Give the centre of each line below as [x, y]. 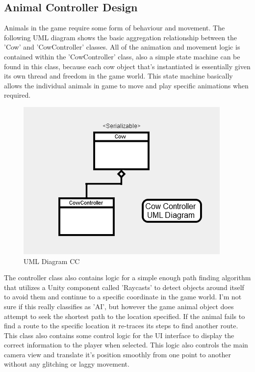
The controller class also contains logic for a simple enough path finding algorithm [127, 278]
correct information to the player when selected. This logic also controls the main [126, 345]
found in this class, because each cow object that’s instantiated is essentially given [127, 66]
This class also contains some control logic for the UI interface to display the [119, 335]
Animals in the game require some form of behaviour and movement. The [115, 28]
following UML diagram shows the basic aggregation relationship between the [121, 37]
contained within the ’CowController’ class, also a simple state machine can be [122, 56]
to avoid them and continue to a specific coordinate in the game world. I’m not [123, 297]
